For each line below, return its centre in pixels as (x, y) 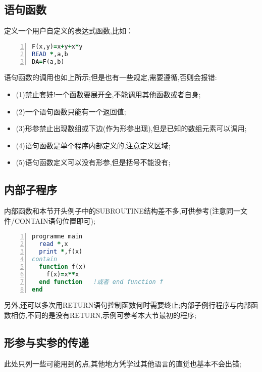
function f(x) (63, 266)
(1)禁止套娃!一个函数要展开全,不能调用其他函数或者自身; (108, 94)
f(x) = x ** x (63, 274)
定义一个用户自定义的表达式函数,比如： (69, 31)
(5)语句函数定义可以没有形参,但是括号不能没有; (93, 162)
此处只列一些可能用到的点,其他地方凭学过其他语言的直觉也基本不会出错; (123, 363)
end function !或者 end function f (101, 282)
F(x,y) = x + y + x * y (57, 46)
